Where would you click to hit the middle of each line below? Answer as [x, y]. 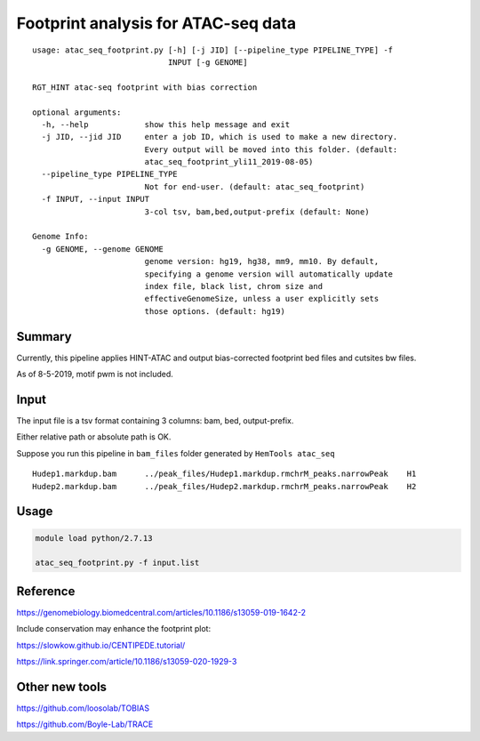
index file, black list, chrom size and [234, 286]
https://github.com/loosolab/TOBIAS [83, 708]
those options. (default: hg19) [215, 311]
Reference [46, 591]
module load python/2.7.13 [94, 538]
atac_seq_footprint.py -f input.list [117, 563]
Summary [44, 337]
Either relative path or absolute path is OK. [94, 437]
